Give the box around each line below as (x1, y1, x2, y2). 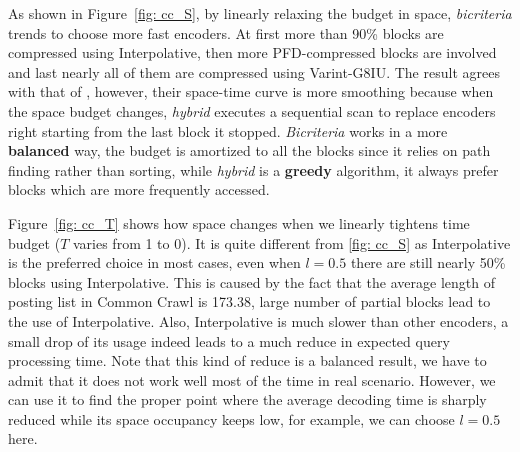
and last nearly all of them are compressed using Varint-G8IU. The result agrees (8, 61, 500, 82)
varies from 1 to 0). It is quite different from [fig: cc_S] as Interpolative (72, 232, 511, 253)
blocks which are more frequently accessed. (8, 179, 270, 200)
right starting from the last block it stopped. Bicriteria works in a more (8, 120, 448, 141)
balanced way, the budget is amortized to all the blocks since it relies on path (8, 140, 491, 161)
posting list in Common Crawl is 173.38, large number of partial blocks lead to (8, 291, 491, 312)
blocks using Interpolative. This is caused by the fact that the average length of (8, 271, 495, 292)
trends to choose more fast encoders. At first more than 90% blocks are (8, 22, 444, 43)
